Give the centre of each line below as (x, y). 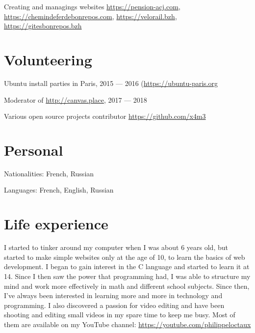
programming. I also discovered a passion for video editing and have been (114, 305)
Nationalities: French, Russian (49, 173)
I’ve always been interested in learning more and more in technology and (113, 295)
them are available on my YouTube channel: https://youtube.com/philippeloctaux (127, 324)
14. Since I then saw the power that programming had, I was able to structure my (127, 276)
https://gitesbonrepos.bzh (43, 26)
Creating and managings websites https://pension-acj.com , (92, 6)
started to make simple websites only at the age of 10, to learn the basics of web (125, 257)
